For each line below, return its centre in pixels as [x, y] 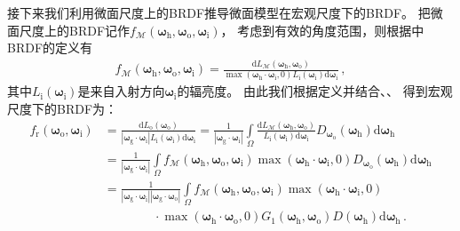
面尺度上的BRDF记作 [69, 30]
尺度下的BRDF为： [63, 109]
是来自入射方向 [121, 91]
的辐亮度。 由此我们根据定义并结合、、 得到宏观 [315, 91]
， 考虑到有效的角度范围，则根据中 [322, 30]
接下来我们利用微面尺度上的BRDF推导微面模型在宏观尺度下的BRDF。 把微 [225, 12]
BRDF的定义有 [50, 48]
